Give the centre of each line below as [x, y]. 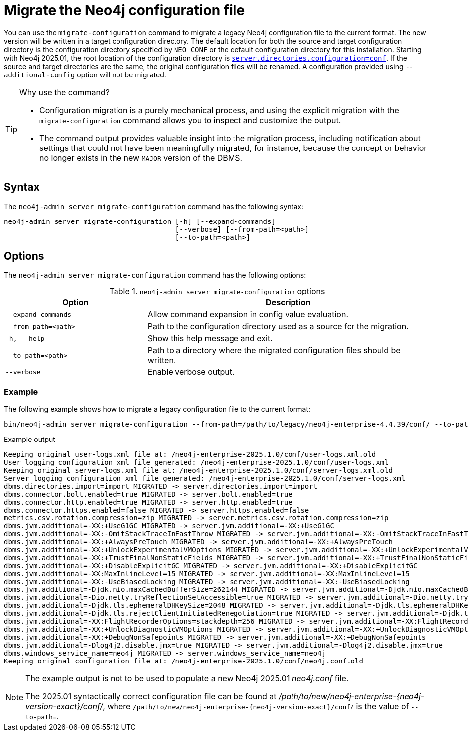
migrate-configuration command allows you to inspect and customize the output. [190, 120]
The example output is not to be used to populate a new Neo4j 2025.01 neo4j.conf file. [187, 679]
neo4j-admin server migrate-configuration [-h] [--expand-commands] [140, 221]
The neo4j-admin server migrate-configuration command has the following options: [155, 275]
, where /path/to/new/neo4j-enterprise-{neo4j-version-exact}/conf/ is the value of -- [261, 706]
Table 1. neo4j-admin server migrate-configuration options [217, 291]
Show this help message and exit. [210, 338]
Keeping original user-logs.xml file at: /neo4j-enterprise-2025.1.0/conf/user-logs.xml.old [190, 455]
